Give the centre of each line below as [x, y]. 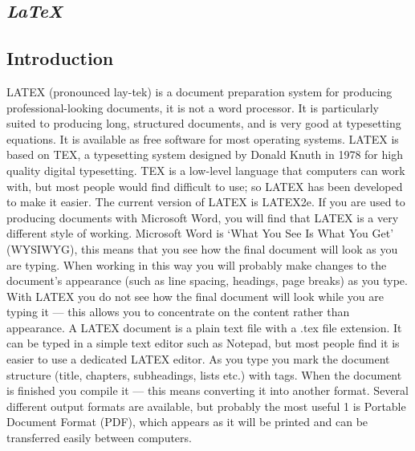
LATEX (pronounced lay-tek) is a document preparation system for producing [199, 91]
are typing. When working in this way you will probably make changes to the [197, 264]
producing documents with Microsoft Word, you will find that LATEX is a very [203, 217]
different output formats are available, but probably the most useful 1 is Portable [206, 406]
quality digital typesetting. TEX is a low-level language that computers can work [206, 170]
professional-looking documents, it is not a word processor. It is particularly [193, 107]
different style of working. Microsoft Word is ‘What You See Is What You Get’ [200, 233]
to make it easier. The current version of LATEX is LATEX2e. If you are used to [206, 202]
